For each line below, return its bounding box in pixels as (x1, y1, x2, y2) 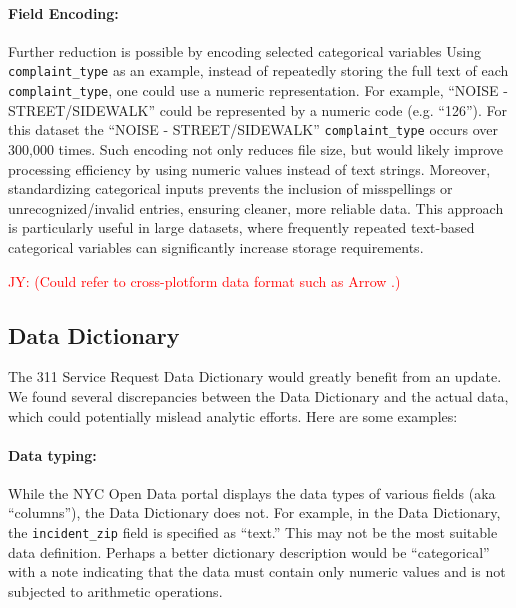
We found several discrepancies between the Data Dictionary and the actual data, (8, 385, 509, 406)
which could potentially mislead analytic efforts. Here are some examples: (8, 405, 458, 426)
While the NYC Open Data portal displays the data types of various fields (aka (8, 482, 496, 503)
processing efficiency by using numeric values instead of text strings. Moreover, (8, 158, 491, 179)
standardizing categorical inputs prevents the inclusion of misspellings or (8, 178, 453, 199)
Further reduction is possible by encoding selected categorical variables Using (8, 40, 481, 61)
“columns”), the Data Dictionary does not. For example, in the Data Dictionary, (8, 502, 501, 523)
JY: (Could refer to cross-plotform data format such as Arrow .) (8, 270, 401, 291)
